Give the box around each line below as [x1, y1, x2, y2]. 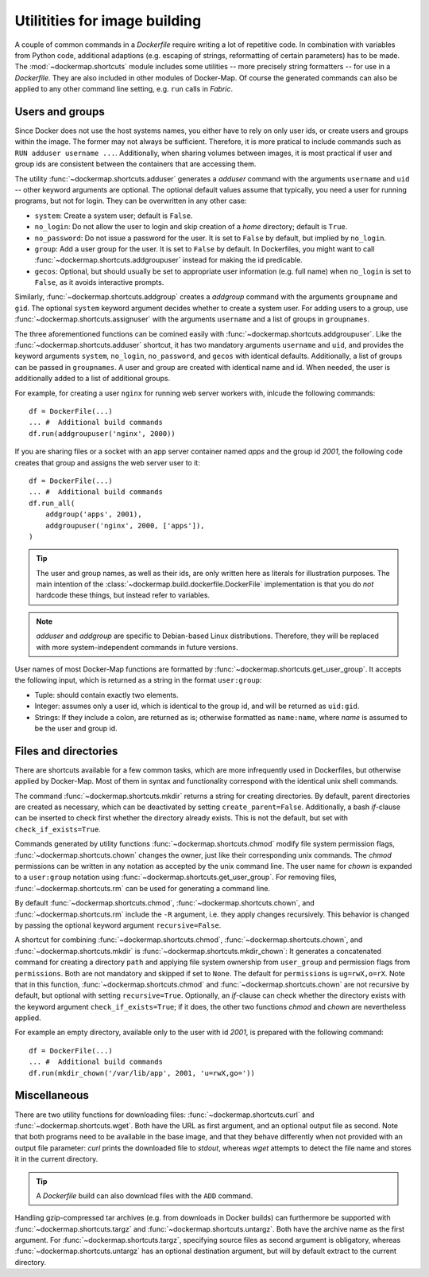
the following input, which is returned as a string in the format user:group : [14, 675, 262, 685]
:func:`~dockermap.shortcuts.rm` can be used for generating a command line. [14, 883, 270, 893]
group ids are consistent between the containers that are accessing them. [14, 159, 257, 169]
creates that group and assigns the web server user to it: [14, 457, 200, 467]
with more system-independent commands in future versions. [36, 642, 238, 652]
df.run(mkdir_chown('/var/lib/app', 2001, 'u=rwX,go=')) [29, 1069, 256, 1077]
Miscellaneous [14, 1088, 89, 1102]
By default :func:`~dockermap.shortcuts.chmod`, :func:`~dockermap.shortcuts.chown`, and [14, 898, 315, 908]
